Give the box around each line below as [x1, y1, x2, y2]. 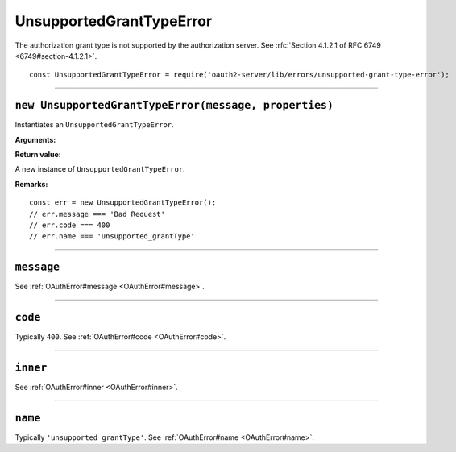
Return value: [15, 150, 61, 160]
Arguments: [15, 135, 56, 144]
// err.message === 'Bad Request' [29, 209, 165, 218]
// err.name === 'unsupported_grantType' [29, 232, 195, 241]
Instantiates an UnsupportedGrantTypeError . [15, 120, 174, 130]
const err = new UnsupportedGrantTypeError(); [29, 198, 217, 207]
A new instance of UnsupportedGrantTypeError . [15, 164, 185, 174]
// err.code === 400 [29, 220, 110, 230]
